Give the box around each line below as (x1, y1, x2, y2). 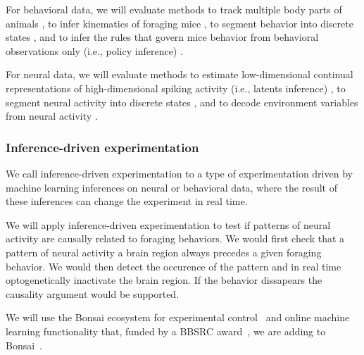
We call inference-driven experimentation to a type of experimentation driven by (6, 166, 353, 180)
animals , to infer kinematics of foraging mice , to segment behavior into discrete (6, 15, 353, 30)
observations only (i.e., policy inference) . (6, 43, 183, 58)
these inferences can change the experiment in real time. (6, 194, 248, 208)
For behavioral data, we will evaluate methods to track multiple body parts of (6, 2, 342, 16)
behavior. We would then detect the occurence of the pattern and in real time (6, 259, 341, 273)
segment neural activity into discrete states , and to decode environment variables (6, 94, 358, 109)
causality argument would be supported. (6, 286, 180, 301)
